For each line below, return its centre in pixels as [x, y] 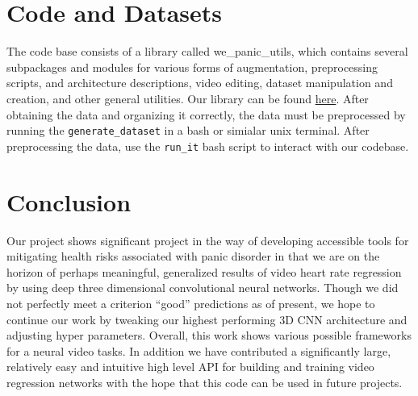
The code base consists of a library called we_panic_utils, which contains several [207, 51]
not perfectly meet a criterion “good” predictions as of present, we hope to [191, 303]
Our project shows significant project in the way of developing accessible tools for [208, 240]
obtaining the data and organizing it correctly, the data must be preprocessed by [206, 114]
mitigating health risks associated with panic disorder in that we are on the [193, 256]
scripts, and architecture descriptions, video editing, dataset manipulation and [200, 83]
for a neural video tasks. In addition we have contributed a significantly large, [199, 350]
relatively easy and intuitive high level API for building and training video [190, 367]
